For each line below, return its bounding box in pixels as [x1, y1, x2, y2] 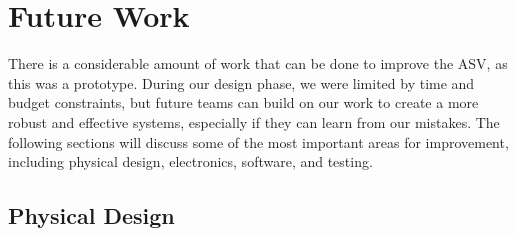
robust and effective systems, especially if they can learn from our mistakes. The [8, 111, 500, 132]
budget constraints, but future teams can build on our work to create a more [8, 92, 479, 113]
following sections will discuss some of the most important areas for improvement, [8, 131, 509, 152]
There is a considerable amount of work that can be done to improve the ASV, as [8, 53, 508, 74]
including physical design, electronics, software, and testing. [8, 151, 373, 172]
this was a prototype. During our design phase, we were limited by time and [8, 72, 475, 93]
